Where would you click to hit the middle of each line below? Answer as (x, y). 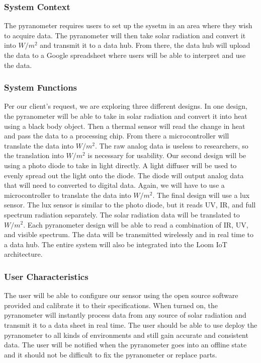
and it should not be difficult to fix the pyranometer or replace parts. (111, 354)
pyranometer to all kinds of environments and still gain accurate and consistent (126, 335)
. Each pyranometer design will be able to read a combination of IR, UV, (136, 224)
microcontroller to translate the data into (68, 195)
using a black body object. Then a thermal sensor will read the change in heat (125, 126)
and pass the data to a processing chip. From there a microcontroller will (117, 136)
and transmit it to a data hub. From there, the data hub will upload (145, 45)
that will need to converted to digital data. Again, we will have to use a (114, 185)
